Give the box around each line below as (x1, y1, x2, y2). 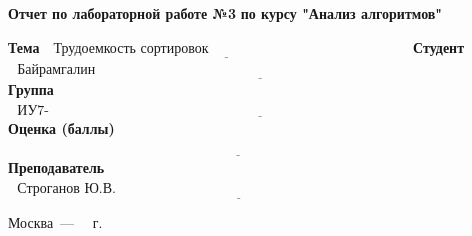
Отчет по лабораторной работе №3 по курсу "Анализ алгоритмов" (8, 3, 443, 23)
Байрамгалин (17, 62, 96, 77)
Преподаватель (8, 157, 105, 178)
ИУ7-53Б (17, 103, 49, 118)
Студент (413, 36, 465, 57)
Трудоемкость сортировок (53, 41, 209, 56)
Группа (8, 79, 54, 100)
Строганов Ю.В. (17, 182, 116, 196)
